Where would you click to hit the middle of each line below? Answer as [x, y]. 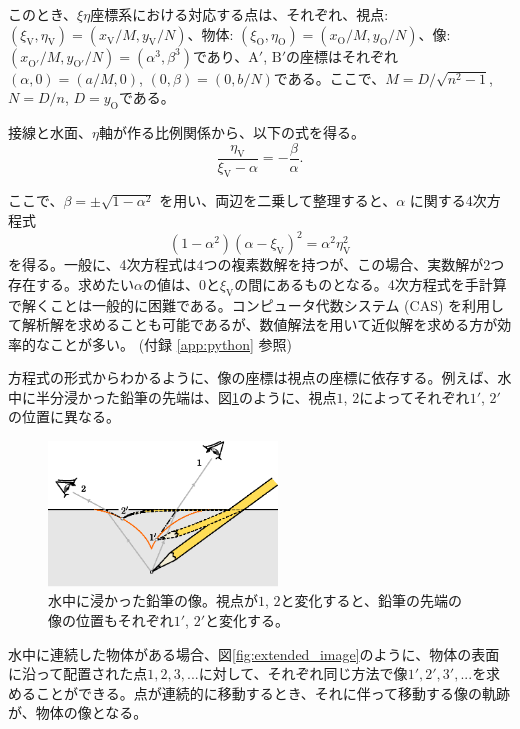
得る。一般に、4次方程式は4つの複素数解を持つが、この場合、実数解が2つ [263, 264]
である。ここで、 [329, 77]
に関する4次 [448, 200]
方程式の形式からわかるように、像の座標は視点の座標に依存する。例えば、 [253, 377]
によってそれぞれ [414, 396]
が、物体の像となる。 [78, 712]
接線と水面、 [50, 131]
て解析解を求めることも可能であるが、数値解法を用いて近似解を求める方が [253, 324]
